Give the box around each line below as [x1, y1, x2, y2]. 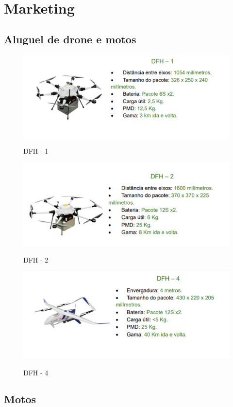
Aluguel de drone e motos [4, 31, 136, 46]
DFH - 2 [23, 254, 49, 265]
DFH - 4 [23, 368, 49, 378]
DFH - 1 [23, 146, 49, 156]
